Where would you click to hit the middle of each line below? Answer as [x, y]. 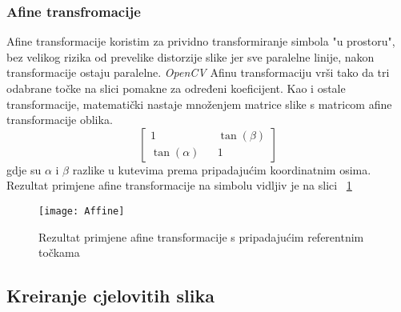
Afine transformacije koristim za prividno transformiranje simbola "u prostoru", [201, 41]
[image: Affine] [82, 211]
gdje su [24, 169]
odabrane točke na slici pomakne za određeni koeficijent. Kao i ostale [176, 88]
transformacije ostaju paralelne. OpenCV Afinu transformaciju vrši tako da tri [198, 72]
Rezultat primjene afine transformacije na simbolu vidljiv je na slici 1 [179, 185]
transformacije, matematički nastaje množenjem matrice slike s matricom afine [199, 104]
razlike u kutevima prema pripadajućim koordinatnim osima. [222, 169]
